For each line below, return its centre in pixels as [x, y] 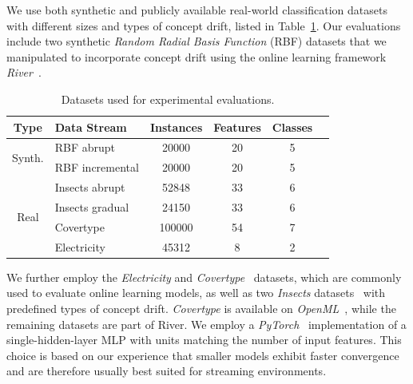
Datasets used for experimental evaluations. [168, 99]
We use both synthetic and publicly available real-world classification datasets [197, 10]
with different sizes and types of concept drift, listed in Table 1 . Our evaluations [204, 25]
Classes [292, 127]
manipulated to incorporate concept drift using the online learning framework [197, 56]
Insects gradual [92, 206]
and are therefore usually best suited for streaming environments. [167, 371]
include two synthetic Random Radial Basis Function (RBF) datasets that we [197, 41]
